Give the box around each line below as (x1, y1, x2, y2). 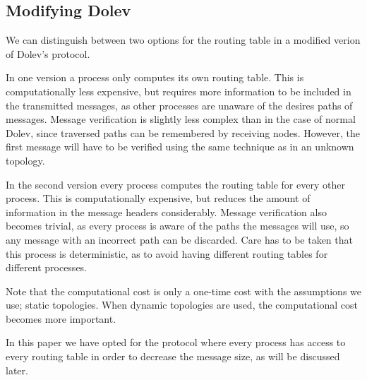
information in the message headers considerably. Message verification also (6, 204, 327, 219)
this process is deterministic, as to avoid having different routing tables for (6, 246, 328, 261)
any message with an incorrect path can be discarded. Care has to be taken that (6, 232, 353, 247)
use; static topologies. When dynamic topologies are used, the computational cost (6, 297, 359, 312)
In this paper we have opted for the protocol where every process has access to (6, 335, 346, 350)
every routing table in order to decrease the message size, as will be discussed (6, 349, 340, 364)
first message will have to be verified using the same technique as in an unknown (6, 139, 354, 154)
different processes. (6, 260, 88, 275)
